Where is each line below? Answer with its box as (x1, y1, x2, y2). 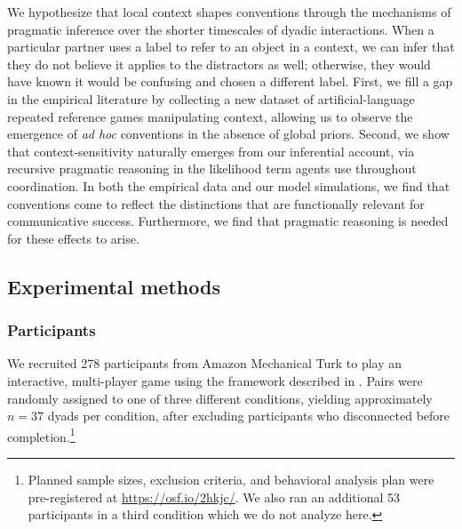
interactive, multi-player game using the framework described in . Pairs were (7, 371, 423, 389)
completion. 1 (7, 424, 76, 445)
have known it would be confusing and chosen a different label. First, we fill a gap (7, 72, 453, 91)
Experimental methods (7, 272, 220, 300)
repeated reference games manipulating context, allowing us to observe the (7, 107, 413, 125)
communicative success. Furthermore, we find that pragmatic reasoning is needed (7, 212, 449, 230)
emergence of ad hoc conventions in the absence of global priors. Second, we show (7, 124, 450, 143)
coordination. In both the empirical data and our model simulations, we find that (7, 176, 450, 195)
